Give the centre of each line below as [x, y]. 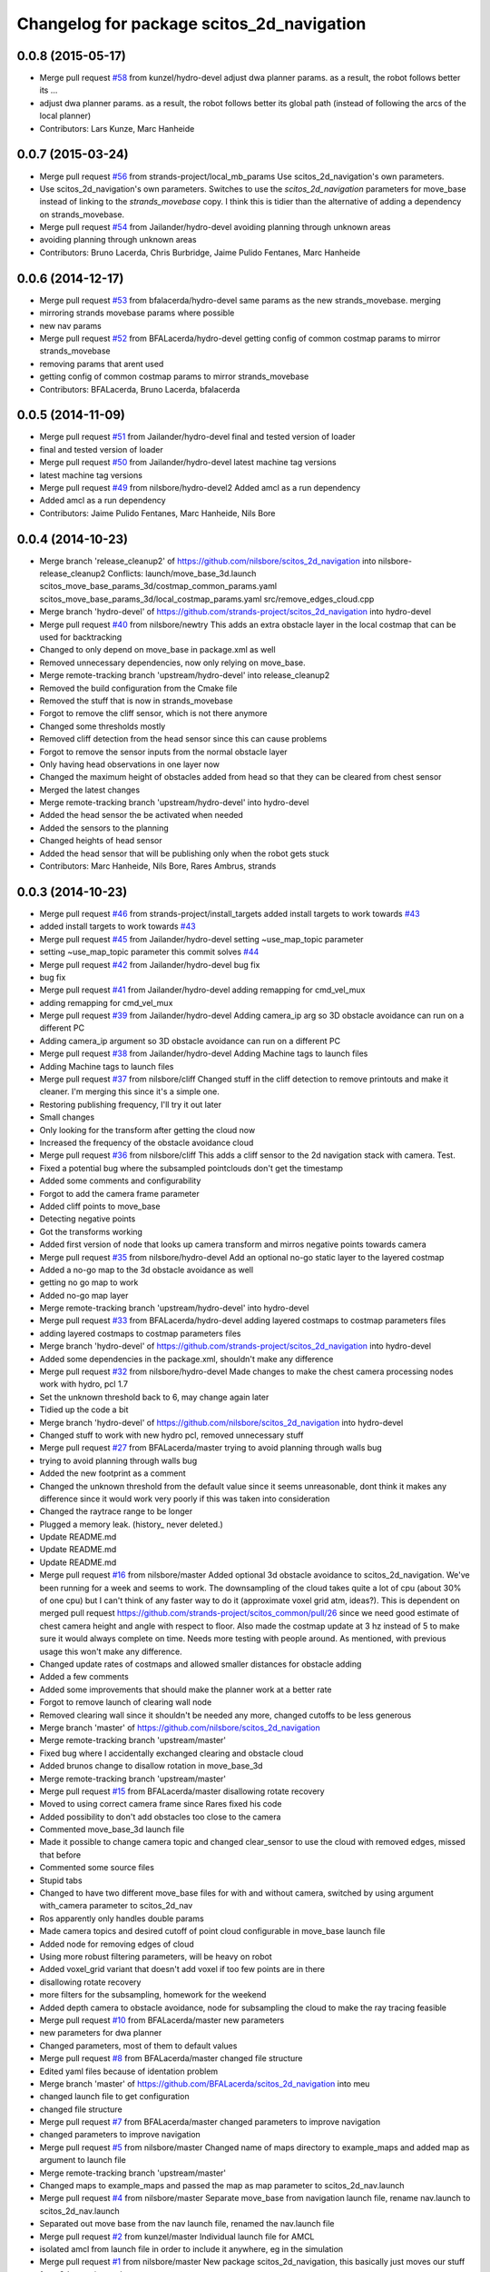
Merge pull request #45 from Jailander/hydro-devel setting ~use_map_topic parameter [201, 939]
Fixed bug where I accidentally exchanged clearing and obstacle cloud [171, 1753]
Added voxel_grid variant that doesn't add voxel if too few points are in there [182, 1969]
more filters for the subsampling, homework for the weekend [153, 1995]
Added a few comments [84, 1677]
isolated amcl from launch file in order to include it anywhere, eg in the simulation [191, 2248]
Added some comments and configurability [120, 1181]
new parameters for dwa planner [101, 2033]
